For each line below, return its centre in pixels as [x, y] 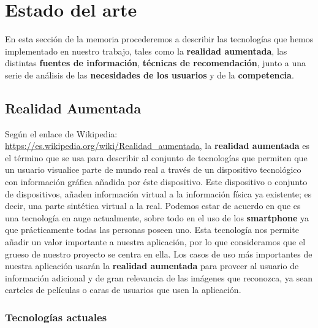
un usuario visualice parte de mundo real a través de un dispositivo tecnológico [153, 170]
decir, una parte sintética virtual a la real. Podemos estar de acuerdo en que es [153, 206]
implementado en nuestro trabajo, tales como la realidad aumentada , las [146, 51]
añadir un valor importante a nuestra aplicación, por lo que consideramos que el [155, 242]
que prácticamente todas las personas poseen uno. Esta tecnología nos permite [152, 230]
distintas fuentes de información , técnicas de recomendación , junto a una [156, 63]
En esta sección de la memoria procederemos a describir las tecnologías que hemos [159, 39]
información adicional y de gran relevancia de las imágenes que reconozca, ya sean [159, 277]
